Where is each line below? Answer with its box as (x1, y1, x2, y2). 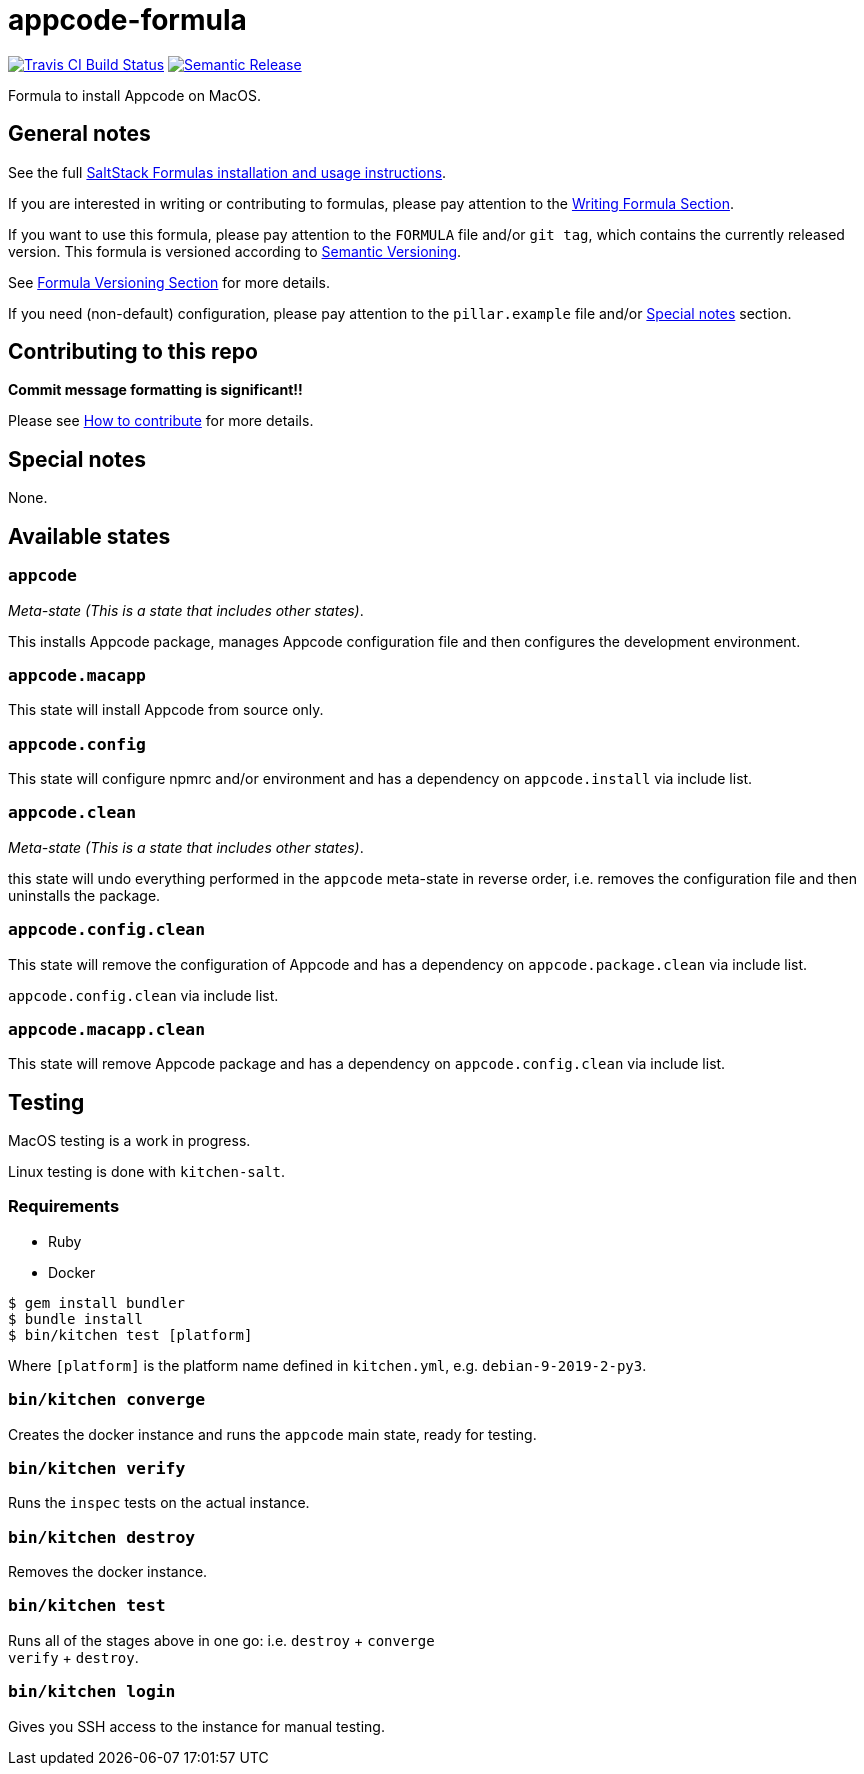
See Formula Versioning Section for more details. (8, 273, 330, 291)
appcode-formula (8, 3, 247, 37)
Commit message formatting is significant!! (8, 381, 303, 399)
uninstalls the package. (8, 886, 161, 904)
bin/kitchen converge (8, 1390, 205, 1410)
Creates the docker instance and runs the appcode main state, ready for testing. (8, 1425, 537, 1443)
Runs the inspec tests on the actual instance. (8, 1494, 310, 1512)
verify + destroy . (8, 1648, 139, 1666)
